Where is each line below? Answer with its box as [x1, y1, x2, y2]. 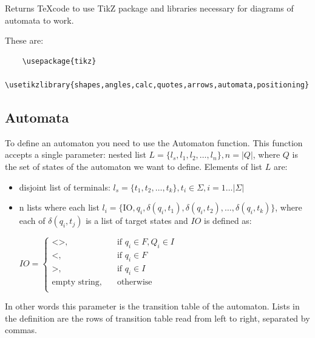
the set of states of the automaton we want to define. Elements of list [5, 160, 263, 172]
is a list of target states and [86, 214, 188, 227]
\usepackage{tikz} [22, 56, 97, 66]
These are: [5, 34, 44, 47]
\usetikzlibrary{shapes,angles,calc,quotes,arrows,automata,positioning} [5, 80, 310, 89]
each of [19, 214, 46, 227]
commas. [5, 323, 37, 336]
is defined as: [204, 214, 252, 227]
